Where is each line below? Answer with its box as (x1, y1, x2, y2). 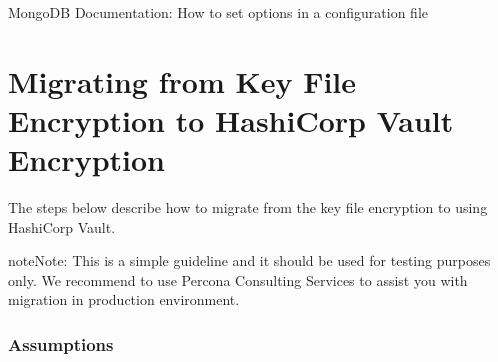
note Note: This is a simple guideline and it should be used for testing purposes (8, 250, 491, 271)
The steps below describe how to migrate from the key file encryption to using (8, 197, 488, 218)
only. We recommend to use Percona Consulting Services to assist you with (8, 269, 468, 290)
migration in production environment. (8, 289, 240, 310)
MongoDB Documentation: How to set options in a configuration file (8, 2, 429, 22)
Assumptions (8, 331, 114, 356)
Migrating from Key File (8, 60, 357, 101)
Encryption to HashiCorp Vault (8, 99, 454, 140)
